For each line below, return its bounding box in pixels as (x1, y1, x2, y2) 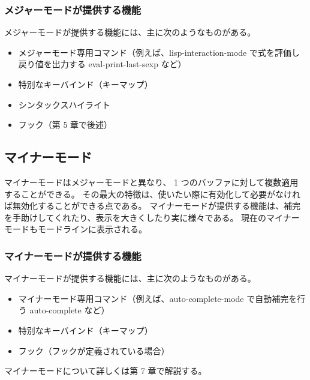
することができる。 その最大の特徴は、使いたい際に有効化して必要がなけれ (4, 187, 300, 200)
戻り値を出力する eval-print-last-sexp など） (18, 58, 186, 70)
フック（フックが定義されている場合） (18, 344, 170, 357)
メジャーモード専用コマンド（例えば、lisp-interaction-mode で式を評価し (18, 46, 300, 58)
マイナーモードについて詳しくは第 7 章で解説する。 (4, 364, 207, 377)
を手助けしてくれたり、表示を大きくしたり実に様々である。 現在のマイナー (4, 211, 300, 223)
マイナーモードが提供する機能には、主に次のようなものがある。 (4, 272, 256, 285)
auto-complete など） (29, 304, 110, 316)
